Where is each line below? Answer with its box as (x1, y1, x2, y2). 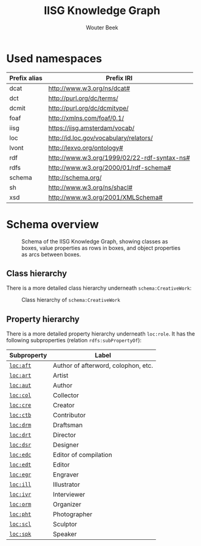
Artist (52, 372, 69, 380)
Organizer (52, 500, 81, 509)
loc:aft (9, 362, 32, 369)
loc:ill (9, 481, 32, 488)
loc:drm (9, 422, 32, 429)
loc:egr (9, 471, 32, 478)
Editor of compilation (52, 451, 112, 459)
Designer (52, 440, 79, 449)
